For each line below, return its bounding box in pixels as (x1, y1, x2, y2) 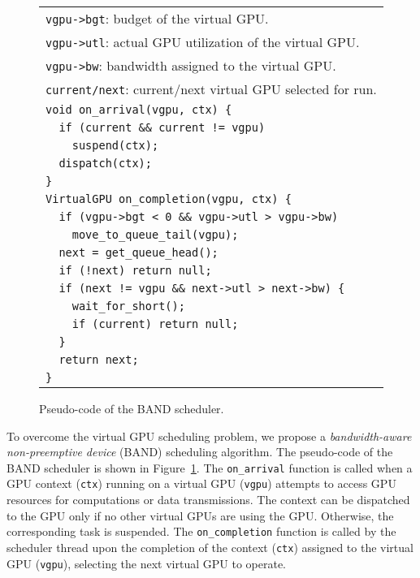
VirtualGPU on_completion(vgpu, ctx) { (45, 192, 292, 205)
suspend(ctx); (71, 139, 159, 152)
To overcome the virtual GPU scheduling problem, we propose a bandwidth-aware (6, 427, 412, 444)
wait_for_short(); (71, 300, 185, 313)
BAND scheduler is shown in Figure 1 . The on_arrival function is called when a (6, 459, 413, 476)
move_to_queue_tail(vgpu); (71, 228, 239, 241)
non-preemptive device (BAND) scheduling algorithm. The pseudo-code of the (6, 443, 393, 460)
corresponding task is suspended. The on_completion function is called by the (6, 523, 396, 540)
